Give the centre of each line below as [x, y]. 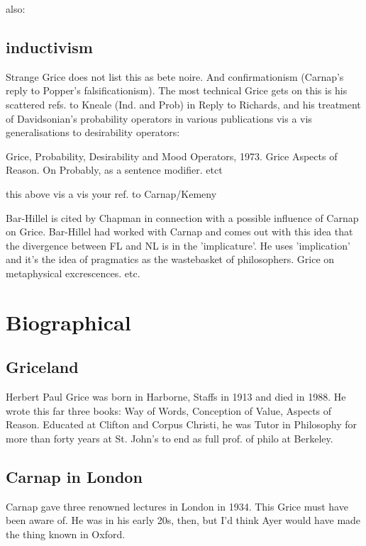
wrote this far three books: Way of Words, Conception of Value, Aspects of [169, 410]
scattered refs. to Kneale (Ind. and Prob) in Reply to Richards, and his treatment [183, 104]
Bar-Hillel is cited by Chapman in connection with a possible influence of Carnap [182, 217]
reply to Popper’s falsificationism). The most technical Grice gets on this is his [177, 90]
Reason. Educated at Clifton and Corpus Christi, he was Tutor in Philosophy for [182, 424]
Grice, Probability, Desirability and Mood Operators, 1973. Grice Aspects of [172, 156]
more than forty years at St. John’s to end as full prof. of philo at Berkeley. [170, 438]
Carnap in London [74, 476]
